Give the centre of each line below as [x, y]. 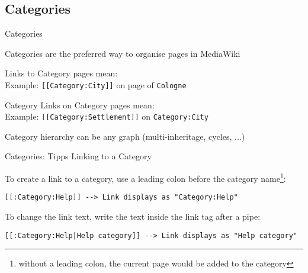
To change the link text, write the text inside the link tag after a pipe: [133, 216]
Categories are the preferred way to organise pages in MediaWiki [123, 53]
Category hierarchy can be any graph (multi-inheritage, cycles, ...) [125, 136]
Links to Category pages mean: [61, 73]
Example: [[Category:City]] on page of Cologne [96, 84]
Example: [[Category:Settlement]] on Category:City [107, 116]
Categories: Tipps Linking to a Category [78, 156]
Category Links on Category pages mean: [80, 105]
